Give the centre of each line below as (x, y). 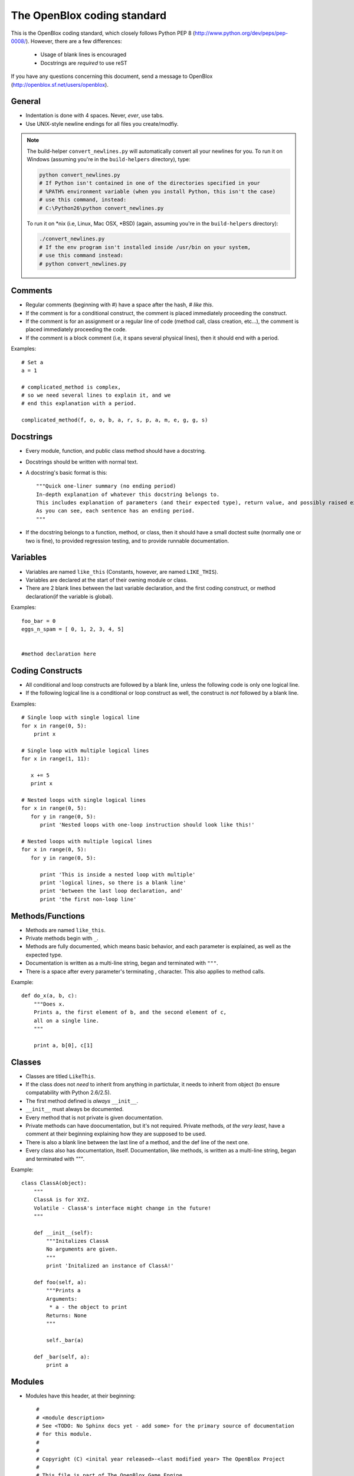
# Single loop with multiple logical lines (85, 750)
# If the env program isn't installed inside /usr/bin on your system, (145, 247)
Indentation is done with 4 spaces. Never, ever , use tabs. (95, 116)
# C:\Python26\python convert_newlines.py (101, 208)
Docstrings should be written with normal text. (82, 462)
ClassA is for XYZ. (62, 1200)
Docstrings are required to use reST (84, 63)
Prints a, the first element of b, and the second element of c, (130, 1012)
